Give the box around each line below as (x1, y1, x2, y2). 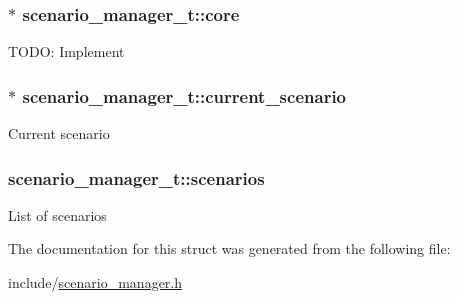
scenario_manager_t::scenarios (8, 165, 265, 190)
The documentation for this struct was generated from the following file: (8, 238, 451, 259)
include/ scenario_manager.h (8, 272, 183, 293)
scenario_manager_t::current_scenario (22, 83, 347, 108)
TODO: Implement (8, 41, 125, 62)
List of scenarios (8, 204, 107, 225)
